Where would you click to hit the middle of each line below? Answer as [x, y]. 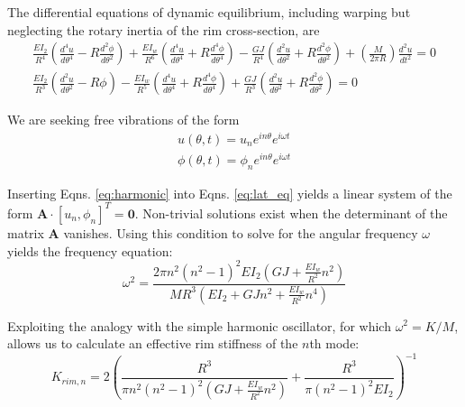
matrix [26, 232]
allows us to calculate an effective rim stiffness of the [153, 343]
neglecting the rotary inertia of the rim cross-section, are [164, 29]
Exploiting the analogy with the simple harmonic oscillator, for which [199, 325]
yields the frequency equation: [90, 250]
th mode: [334, 343]
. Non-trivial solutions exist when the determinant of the [291, 213]
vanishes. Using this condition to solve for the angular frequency [241, 232]
